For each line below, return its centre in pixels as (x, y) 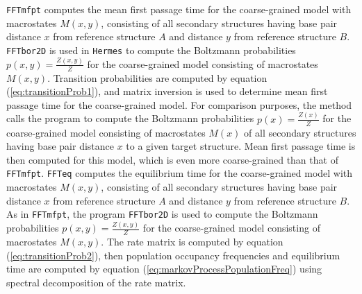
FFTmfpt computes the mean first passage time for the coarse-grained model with (179, 9)
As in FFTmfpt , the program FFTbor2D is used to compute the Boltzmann (162, 214)
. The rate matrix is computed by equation (192, 241)
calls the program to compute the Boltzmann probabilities (130, 118)
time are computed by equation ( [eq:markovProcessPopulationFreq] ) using (164, 269)
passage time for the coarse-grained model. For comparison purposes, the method (179, 104)
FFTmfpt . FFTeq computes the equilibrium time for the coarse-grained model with (180, 173)
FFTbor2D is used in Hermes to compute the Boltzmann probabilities (151, 50)
